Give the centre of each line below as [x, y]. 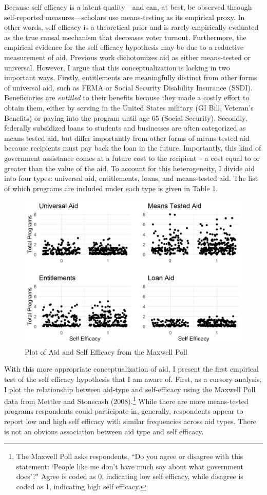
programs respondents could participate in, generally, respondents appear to [124, 411]
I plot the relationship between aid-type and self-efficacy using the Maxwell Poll [130, 389]
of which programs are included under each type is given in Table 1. [111, 188]
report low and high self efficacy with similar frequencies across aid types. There [130, 421]
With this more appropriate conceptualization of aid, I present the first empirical [131, 369]
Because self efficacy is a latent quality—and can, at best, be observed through [128, 7]
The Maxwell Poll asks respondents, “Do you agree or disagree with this [130, 456]
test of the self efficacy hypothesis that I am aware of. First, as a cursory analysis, [133, 379]
